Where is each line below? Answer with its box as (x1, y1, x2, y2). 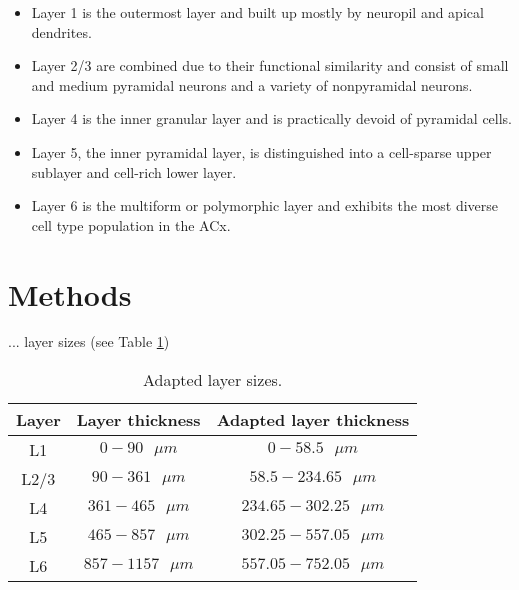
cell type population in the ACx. (31, 214, 231, 235)
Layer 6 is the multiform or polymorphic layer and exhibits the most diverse (31, 195, 499, 216)
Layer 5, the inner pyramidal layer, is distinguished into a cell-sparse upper (31, 141, 492, 162)
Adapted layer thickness (216, 408, 410, 432)
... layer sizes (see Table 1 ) (8, 331, 170, 352)
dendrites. (31, 21, 92, 42)
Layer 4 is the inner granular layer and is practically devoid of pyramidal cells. (31, 108, 513, 129)
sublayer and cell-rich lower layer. (31, 161, 237, 182)
